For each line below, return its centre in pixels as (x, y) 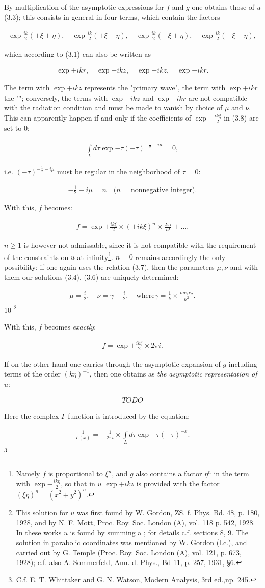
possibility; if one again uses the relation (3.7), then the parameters (109, 267)
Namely (28, 473)
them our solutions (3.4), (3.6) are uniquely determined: (91, 277)
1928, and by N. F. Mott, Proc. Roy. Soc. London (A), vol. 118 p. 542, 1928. (136, 522)
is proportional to (75, 473)
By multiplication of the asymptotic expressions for (84, 7)
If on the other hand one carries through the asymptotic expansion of (112, 363)
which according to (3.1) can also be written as (77, 53)
